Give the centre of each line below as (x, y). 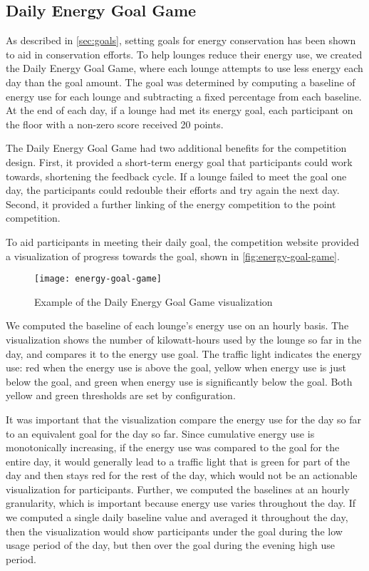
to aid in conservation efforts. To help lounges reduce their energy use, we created (184, 54)
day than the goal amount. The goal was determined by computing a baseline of (181, 82)
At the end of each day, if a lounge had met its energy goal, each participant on (180, 110)
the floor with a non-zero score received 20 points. (115, 124)
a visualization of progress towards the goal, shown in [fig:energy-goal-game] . (173, 256)
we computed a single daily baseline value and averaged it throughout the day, (177, 517)
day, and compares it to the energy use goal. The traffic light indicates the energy (184, 353)
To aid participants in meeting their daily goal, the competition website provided (183, 241)
